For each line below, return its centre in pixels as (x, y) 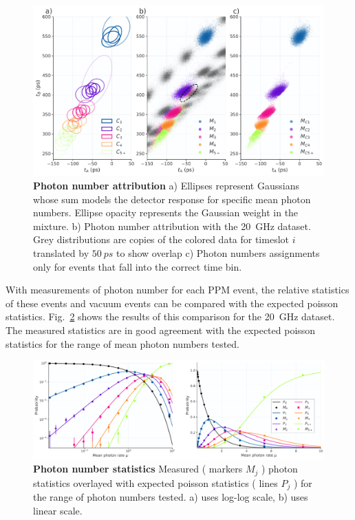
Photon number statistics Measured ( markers (138, 469)
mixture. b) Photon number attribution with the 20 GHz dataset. (172, 226)
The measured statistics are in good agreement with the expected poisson (161, 330)
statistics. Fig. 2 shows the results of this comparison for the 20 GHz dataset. (170, 316)
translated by (61, 252)
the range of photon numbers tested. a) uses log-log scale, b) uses (171, 497)
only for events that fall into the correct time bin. (138, 266)
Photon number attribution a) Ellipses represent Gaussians (166, 186)
